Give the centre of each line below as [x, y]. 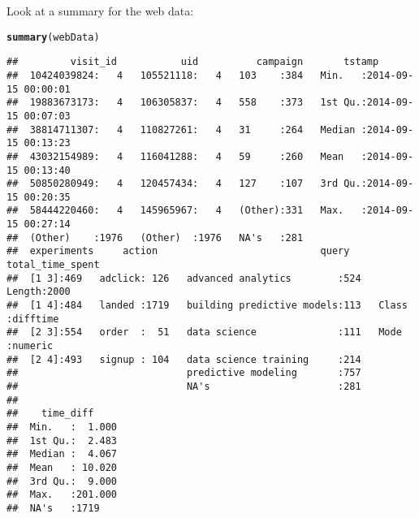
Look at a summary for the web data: [100, 11]
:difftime [33, 319]
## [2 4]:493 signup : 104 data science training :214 [184, 359]
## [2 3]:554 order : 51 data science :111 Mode [204, 332]
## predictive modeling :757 [184, 373]
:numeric [30, 346]
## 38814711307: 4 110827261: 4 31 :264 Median [181, 129]
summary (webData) [53, 37]
